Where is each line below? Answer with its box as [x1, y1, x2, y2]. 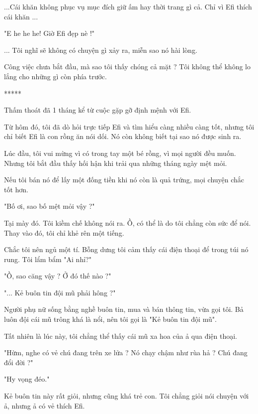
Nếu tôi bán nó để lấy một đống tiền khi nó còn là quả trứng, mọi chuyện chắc [4, 174, 245, 185]
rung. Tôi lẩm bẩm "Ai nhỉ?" [4, 254, 91, 264]
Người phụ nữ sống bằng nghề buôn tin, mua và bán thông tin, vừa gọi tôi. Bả [4, 304, 244, 314]
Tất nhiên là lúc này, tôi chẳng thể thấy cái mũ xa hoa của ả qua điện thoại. [4, 330, 238, 341]
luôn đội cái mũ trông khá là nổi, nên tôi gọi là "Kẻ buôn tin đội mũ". [4, 314, 217, 324]
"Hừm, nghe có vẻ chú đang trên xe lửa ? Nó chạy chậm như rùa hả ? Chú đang [4, 347, 248, 358]
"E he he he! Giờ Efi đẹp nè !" [4, 28, 95, 38]
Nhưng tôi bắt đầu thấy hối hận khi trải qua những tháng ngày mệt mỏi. [4, 157, 227, 168]
